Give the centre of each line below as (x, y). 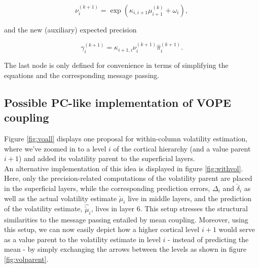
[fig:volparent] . (26, 259)
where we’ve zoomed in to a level (55, 148)
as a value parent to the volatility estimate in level (82, 239)
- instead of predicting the (208, 239)
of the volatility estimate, (43, 208)
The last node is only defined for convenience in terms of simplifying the (116, 65)
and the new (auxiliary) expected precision (70, 29)
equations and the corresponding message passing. (82, 75)
